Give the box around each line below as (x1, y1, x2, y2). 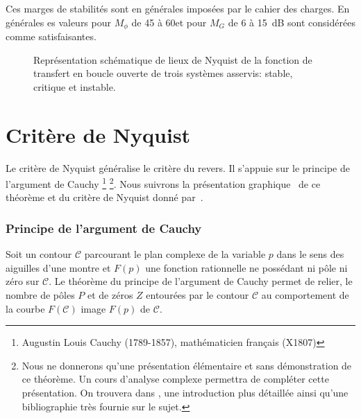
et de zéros (87, 287, 133, 302)
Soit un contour (6, 247, 72, 261)
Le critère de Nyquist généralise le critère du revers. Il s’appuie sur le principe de (6, 160, 350, 175)
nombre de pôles (6, 287, 75, 302)
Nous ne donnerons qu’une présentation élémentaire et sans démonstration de (22, 358, 352, 372)
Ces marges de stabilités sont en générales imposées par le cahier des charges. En (6, 1, 350, 15)
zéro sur (6, 274, 40, 288)
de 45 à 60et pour (131, 15, 207, 29)
